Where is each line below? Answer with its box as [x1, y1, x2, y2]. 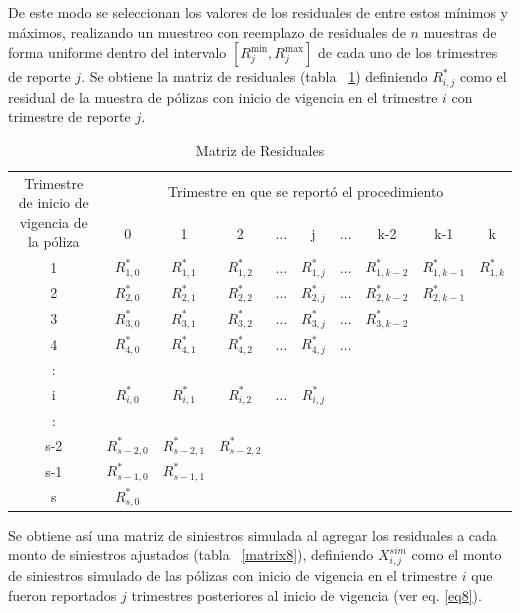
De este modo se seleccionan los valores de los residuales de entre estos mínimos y [8, 2, 508, 22]
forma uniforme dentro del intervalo [8, 42, 227, 63]
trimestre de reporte [8, 106, 131, 127]
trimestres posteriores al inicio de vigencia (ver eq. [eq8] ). [131, 584, 482, 605]
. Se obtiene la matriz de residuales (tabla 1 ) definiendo [81, 66, 428, 87]
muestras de [423, 21, 497, 42]
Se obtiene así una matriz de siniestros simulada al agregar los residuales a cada [8, 524, 497, 545]
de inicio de [18, 192, 89, 213]
